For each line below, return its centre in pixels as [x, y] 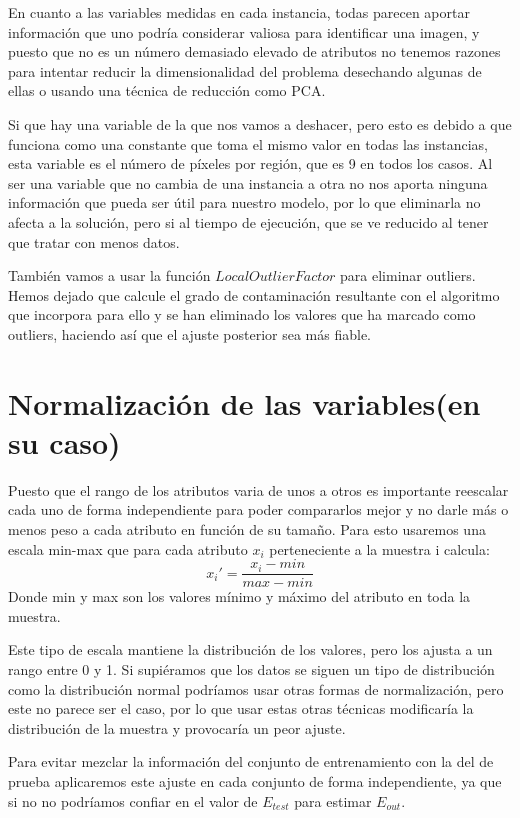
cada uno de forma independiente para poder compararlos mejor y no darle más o [258, 509]
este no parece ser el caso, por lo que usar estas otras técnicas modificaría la [241, 708]
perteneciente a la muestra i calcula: [379, 548]
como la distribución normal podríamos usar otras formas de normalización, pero [256, 688]
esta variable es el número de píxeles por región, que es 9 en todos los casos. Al [250, 163]
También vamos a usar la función [109, 275]
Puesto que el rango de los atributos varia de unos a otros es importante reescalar [258, 489]
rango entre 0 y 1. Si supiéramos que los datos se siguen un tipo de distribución [251, 669]
